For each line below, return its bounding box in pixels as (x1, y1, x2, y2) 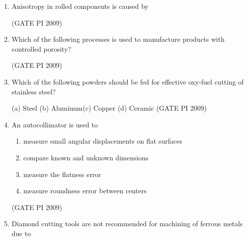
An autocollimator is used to (11, 119, 98, 129)
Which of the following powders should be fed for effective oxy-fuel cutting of (11, 76, 244, 87)
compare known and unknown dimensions (23, 152, 149, 162)
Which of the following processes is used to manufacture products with (11, 34, 225, 44)
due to (11, 228, 31, 238)
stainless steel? (11, 86, 56, 96)
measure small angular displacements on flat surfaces (23, 136, 182, 146)
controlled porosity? (11, 43, 71, 54)
